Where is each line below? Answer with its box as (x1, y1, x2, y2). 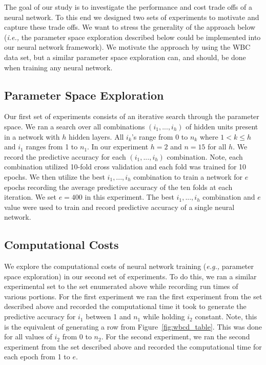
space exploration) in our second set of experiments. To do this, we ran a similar (4, 271, 257, 281)
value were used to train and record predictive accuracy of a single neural (4, 201, 235, 212)
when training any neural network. (4, 62, 113, 72)
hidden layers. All (68, 131, 124, 142)
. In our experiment (87, 141, 149, 152)
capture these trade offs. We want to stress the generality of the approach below (4, 22, 256, 32)
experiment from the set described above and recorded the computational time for (4, 341, 262, 352)
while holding (142, 311, 185, 322)
